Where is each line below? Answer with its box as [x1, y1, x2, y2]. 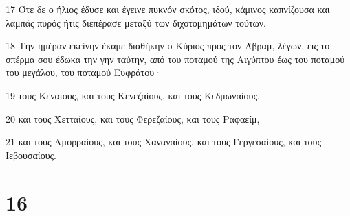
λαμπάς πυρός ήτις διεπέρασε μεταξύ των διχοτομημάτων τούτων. [6, 15, 266, 29]
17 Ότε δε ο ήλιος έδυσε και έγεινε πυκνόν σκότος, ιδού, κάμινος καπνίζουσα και [6, 2, 330, 16]
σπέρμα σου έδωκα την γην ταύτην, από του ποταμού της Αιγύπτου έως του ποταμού [6, 51, 345, 66]
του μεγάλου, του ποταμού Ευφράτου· [6, 65, 162, 80]
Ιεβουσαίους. [6, 147, 57, 162]
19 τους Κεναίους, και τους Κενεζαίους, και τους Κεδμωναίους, [6, 88, 260, 102]
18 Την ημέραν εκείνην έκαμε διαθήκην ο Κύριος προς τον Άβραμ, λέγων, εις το [6, 38, 330, 53]
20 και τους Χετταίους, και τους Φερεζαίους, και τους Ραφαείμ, [6, 111, 260, 125]
